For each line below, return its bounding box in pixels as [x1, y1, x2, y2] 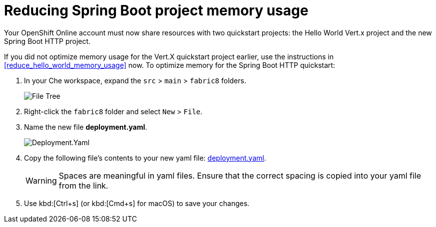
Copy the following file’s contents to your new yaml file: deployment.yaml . [24, 153, 266, 162]
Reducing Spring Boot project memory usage [4, 2, 309, 19]
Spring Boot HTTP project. [4, 36, 91, 45]
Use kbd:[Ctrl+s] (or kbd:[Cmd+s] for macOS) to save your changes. [24, 199, 250, 208]
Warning [25, 175, 57, 186]
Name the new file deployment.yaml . [24, 122, 147, 131]
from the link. [58, 180, 108, 191]
